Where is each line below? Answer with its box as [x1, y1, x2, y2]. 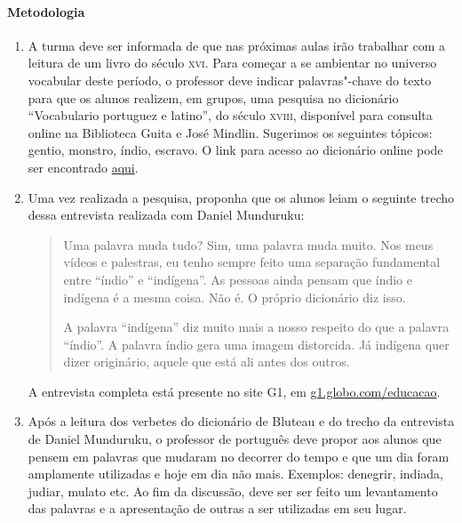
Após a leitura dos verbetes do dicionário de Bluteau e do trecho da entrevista [28, 412, 455, 430]
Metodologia [7, 2, 85, 20]
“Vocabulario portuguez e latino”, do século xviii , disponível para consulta [28, 106, 433, 125]
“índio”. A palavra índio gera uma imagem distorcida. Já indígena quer [63, 334, 450, 353]
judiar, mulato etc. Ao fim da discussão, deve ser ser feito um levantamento [28, 481, 438, 500]
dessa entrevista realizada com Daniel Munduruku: [28, 205, 305, 224]
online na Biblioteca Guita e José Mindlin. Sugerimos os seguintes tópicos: [28, 123, 433, 141]
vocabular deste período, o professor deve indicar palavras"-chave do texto [28, 70, 432, 89]
